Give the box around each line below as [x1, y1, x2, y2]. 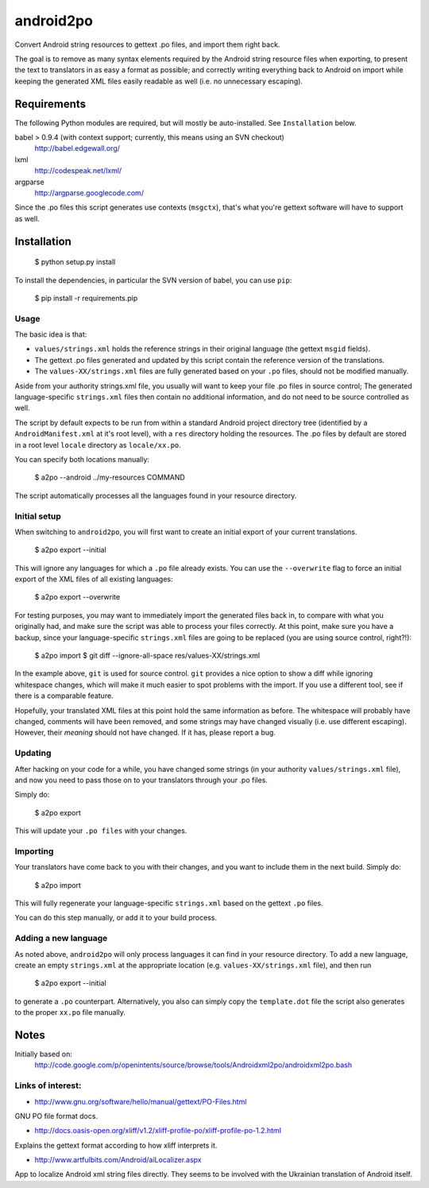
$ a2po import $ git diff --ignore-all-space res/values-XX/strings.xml [34, 651, 261, 661]
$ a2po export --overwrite [34, 592, 121, 602]
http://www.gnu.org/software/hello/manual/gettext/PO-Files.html [34, 1097, 247, 1106]
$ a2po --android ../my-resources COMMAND [34, 472, 186, 482]
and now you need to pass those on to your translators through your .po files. [14, 775, 268, 785]
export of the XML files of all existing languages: [14, 574, 173, 584]
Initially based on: [14, 1049, 73, 1059]
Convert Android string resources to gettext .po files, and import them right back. [14, 40, 280, 49]
